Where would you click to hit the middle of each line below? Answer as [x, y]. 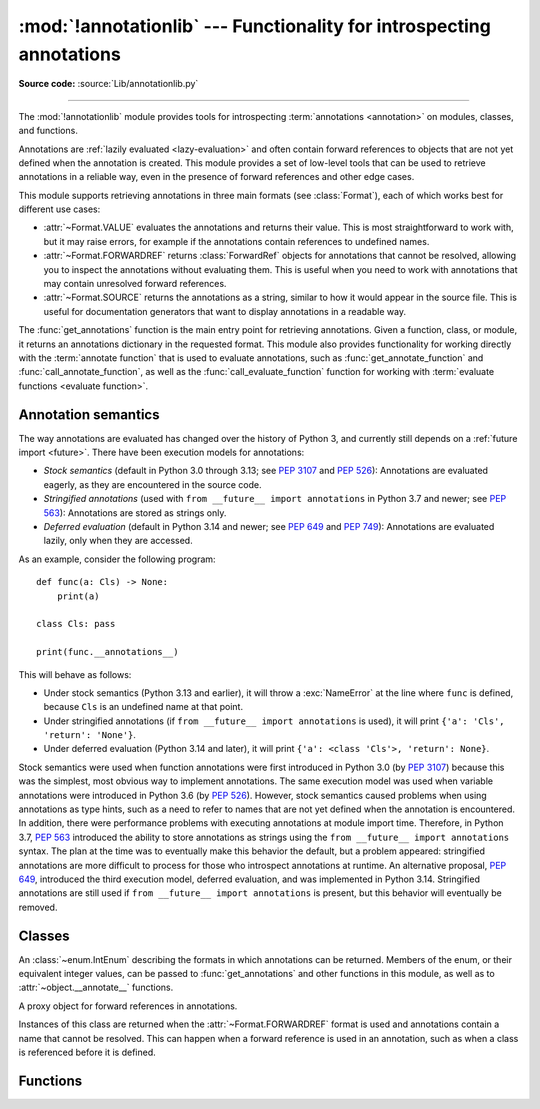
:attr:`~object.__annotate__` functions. [96, 987]
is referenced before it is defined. [87, 1052]
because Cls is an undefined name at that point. [143, 707]
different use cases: [59, 209]
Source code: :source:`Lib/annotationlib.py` [108, 84]
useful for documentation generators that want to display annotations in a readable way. [225, 311]
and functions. [48, 131]
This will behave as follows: [75, 674]
